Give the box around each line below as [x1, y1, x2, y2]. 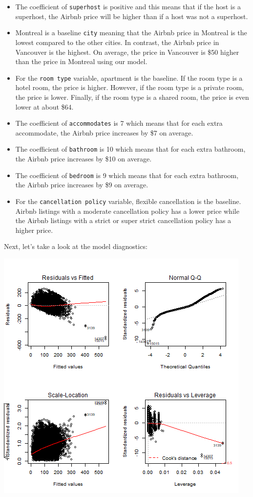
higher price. [15, 225, 53, 235]
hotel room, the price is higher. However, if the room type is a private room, [15, 82, 244, 92]
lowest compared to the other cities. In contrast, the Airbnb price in [15, 37, 219, 47]
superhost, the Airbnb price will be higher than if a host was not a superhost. [15, 11, 248, 21]
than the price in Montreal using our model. [15, 56, 148, 67]
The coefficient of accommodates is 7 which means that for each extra [15, 118, 223, 128]
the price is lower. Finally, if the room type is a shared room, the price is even [15, 91, 249, 102]
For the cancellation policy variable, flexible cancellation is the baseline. [15, 196, 241, 206]
